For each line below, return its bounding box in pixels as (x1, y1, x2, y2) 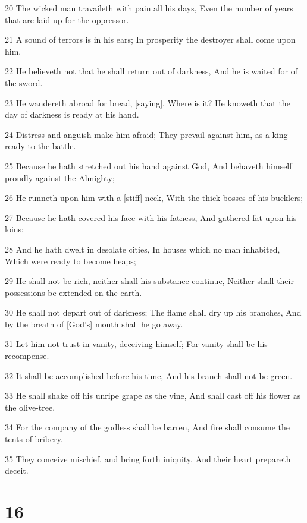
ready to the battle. (5, 140, 76, 152)
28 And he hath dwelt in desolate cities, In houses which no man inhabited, (5, 242, 280, 255)
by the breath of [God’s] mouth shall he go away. (5, 317, 183, 330)
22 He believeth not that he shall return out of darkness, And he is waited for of (5, 65, 298, 77)
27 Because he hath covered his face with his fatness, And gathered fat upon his (5, 211, 297, 223)
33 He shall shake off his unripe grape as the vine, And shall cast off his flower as (5, 389, 301, 402)
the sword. (5, 76, 43, 89)
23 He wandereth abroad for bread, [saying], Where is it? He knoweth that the (5, 96, 290, 109)
